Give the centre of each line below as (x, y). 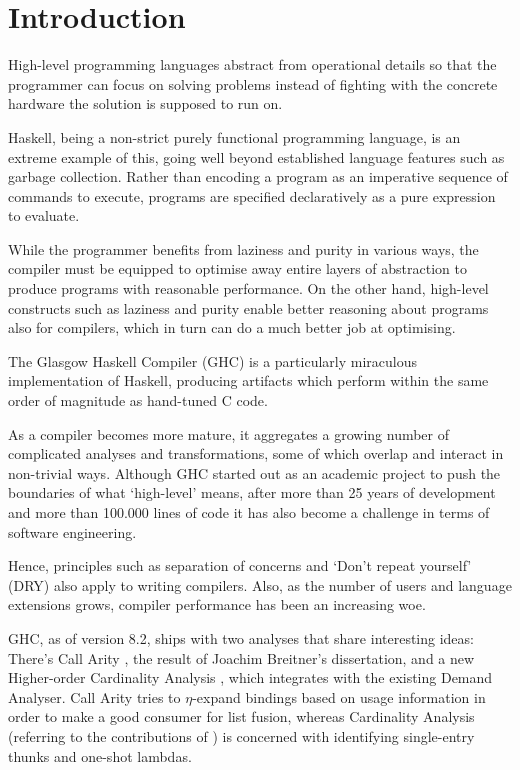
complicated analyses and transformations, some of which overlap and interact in (256, 453)
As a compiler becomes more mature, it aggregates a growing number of (229, 433)
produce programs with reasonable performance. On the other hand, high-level (248, 288)
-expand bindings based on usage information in (339, 696)
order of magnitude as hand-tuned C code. (138, 400)
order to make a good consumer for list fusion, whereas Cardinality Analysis (241, 716)
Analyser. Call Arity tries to (94, 696)
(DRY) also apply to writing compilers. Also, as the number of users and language (260, 584)
